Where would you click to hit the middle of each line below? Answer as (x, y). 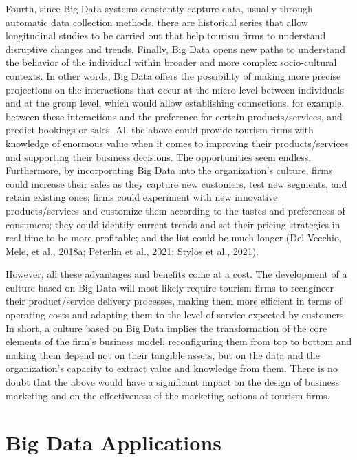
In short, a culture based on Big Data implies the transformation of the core (166, 328)
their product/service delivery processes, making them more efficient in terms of (174, 301)
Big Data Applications (113, 442)
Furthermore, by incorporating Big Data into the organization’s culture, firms (169, 170)
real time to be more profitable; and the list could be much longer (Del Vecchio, (174, 238)
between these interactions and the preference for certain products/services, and (174, 116)
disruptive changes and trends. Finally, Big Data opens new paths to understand (175, 48)
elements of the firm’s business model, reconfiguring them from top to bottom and (179, 341)
